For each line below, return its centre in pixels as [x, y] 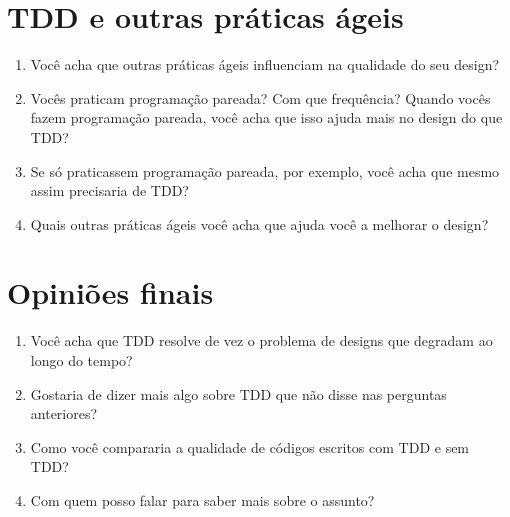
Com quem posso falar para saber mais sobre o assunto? [202, 499]
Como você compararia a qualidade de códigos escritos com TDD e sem [250, 446]
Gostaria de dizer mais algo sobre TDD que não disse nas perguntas [238, 393]
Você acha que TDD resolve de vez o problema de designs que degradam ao [261, 340]
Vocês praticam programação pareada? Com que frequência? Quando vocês [260, 97]
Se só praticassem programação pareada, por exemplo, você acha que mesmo [265, 170]
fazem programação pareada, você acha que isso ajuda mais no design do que [266, 117]
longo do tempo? [81, 360]
